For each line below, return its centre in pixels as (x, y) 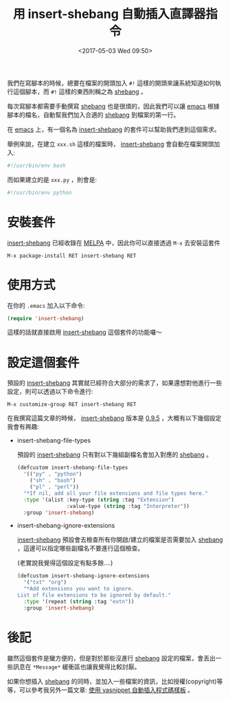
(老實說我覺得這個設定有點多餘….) (65, 563)
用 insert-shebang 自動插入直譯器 (109, 14)
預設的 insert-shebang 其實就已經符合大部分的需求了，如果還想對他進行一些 (115, 383)
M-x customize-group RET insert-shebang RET (72, 405)
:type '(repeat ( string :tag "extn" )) (79, 601)
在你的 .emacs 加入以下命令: (46, 305)
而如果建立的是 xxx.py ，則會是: (52, 179)
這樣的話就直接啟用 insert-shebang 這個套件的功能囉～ (85, 332)
